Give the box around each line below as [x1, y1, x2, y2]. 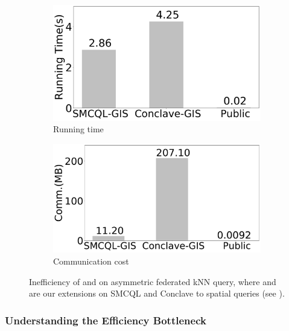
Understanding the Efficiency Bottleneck [5, 312, 206, 327]
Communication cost [53, 254, 129, 267]
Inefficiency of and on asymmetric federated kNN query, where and [29, 275, 276, 288]
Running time [53, 123, 104, 135]
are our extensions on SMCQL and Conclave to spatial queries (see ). [29, 287, 285, 300]
